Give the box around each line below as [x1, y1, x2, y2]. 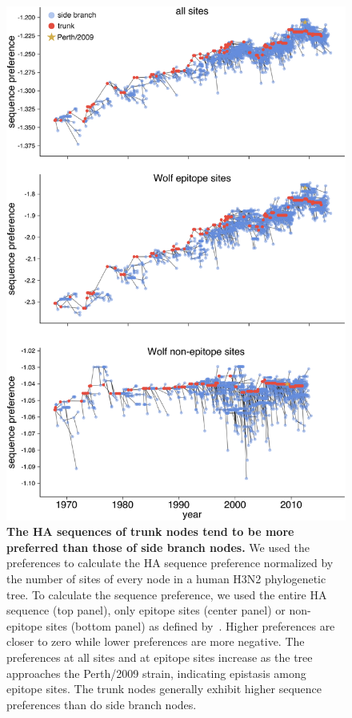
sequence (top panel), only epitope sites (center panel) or [6, 602, 286, 619]
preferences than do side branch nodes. [6, 696, 197, 712]
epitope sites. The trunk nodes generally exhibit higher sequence [6, 680, 322, 697]
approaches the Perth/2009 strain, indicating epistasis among [6, 664, 306, 681]
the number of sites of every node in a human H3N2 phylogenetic [6, 570, 326, 587]
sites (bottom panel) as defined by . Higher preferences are [46, 617, 335, 634]
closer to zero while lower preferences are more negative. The [6, 633, 305, 650]
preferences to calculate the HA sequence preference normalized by [6, 554, 334, 571]
